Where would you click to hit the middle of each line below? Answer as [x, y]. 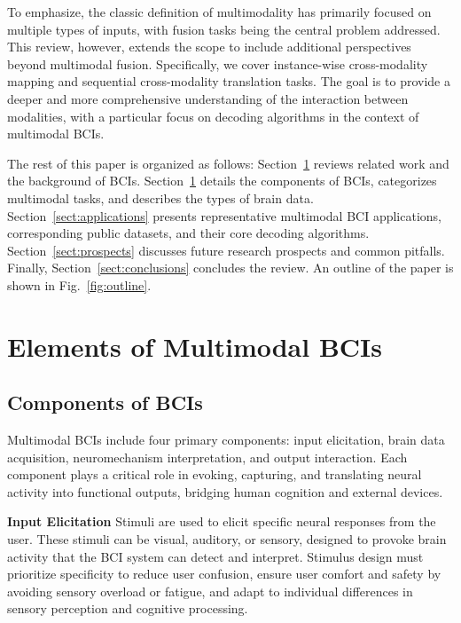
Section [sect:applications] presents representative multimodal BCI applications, [225, 215]
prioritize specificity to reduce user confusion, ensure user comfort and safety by [224, 574]
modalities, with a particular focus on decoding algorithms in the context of [213, 116]
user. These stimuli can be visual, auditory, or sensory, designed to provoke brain [227, 539]
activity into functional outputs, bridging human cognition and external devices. [225, 491]
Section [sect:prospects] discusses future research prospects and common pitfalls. [226, 250]
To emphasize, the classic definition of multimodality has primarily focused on [219, 12]
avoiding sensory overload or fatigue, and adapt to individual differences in [210, 591]
